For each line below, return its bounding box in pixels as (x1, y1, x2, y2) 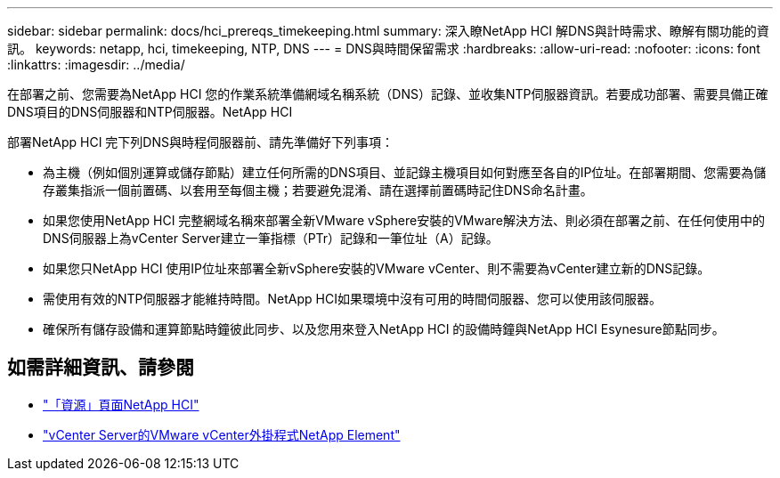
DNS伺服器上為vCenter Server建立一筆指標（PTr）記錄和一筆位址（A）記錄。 (43, 231, 499, 246)
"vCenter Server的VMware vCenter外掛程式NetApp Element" (43, 426, 401, 442)
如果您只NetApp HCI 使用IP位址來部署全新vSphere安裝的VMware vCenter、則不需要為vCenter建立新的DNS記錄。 (43, 261, 711, 276)
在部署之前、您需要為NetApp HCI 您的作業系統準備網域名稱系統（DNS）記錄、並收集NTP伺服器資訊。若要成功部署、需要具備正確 (7, 86, 768, 101)
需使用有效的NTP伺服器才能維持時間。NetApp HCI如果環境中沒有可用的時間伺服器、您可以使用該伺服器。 (43, 291, 662, 306)
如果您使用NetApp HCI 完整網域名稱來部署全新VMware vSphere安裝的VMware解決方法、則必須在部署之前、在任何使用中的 (43, 213, 766, 228)
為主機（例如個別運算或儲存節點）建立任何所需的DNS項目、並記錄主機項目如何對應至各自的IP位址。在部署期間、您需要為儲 (43, 165, 767, 180)
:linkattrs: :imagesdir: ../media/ (7, 57, 185, 72)
